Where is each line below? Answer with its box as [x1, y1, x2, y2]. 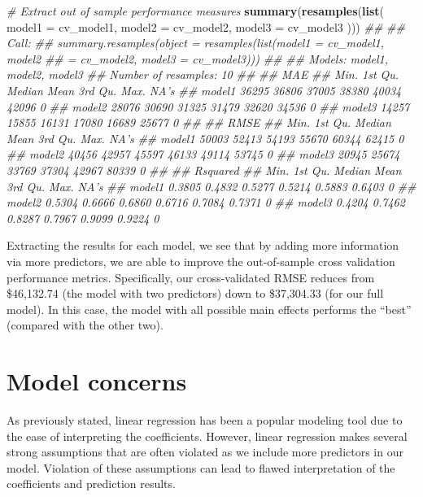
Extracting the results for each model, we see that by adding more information [7, 237, 399, 254]
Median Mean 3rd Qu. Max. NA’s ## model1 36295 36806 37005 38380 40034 [7, 81, 402, 98]
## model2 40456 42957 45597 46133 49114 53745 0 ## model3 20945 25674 [7, 146, 400, 163]
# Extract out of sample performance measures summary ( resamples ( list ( [7, 2, 385, 19]
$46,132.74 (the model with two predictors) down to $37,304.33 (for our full [7, 285, 384, 302]
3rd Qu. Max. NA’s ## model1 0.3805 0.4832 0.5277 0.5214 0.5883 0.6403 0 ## [7, 177, 416, 194]
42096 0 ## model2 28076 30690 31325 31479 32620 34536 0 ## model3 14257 [7, 98, 410, 115]
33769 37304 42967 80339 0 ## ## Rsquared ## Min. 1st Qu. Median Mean [7, 161, 402, 178]
